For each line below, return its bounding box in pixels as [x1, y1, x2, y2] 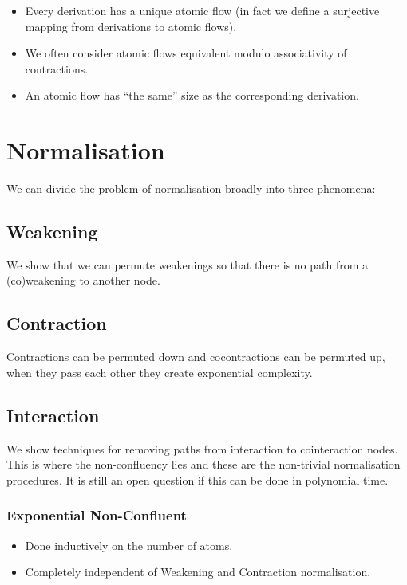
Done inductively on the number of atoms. [25, 536, 233, 553]
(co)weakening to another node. [6, 272, 160, 289]
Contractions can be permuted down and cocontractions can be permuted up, [6, 348, 385, 365]
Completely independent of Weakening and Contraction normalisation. [25, 563, 371, 580]
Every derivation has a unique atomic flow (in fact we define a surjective [25, 2, 380, 18]
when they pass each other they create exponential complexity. [6, 363, 313, 380]
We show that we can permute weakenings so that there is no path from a [6, 256, 369, 273]
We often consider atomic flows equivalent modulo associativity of [25, 45, 347, 61]
